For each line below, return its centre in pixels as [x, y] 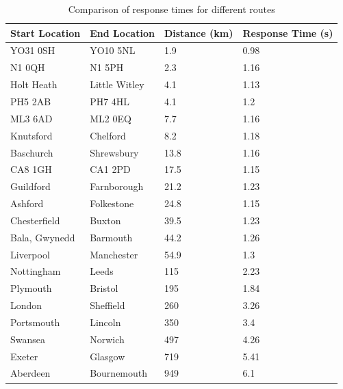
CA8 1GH [31, 169]
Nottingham [36, 271]
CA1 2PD [110, 169]
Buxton [105, 220]
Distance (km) [199, 32]
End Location [122, 32]
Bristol [104, 288]
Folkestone [112, 203]
